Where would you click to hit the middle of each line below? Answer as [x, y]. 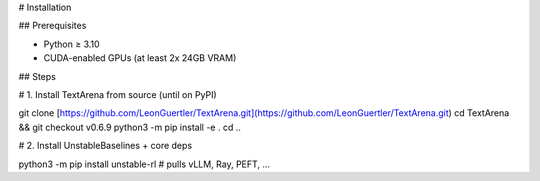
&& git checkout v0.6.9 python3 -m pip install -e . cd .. [130, 127]
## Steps [37, 76]
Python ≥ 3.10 [71, 44]
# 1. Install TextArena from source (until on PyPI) [117, 94]
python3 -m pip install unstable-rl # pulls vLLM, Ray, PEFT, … [144, 164]
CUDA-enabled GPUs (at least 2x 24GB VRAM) [140, 58]
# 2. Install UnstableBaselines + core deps [105, 146]
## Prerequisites [52, 26]
